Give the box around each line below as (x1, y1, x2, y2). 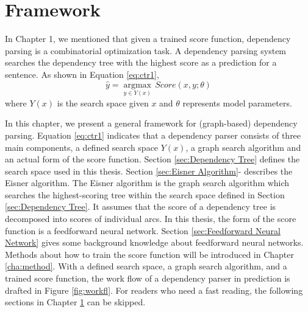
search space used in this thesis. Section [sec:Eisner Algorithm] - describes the (5, 164, 293, 177)
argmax (123, 80, 152, 89)
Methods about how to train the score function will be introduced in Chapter (5, 248, 295, 260)
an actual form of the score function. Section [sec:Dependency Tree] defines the (5, 153, 300, 165)
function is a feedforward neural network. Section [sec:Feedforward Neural (5, 224, 281, 237)
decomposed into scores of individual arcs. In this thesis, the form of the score (5, 212, 296, 225)
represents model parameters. (182, 96, 292, 109)
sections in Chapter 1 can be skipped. (5, 296, 146, 308)
